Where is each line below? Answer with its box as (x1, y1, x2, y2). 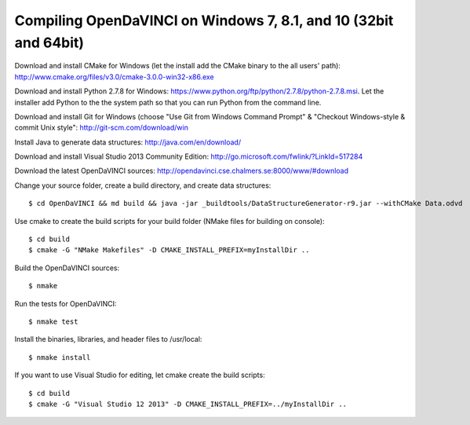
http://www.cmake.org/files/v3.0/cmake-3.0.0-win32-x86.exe (14, 71, 215, 82)
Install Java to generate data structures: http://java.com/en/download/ (14, 137, 242, 147)
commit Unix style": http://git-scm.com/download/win (14, 123, 188, 133)
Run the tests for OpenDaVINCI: (14, 299, 117, 308)
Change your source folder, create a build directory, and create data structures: (14, 181, 271, 190)
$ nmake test (28, 317, 78, 326)
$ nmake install (28, 353, 91, 361)
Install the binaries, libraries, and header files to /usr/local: (14, 335, 202, 344)
